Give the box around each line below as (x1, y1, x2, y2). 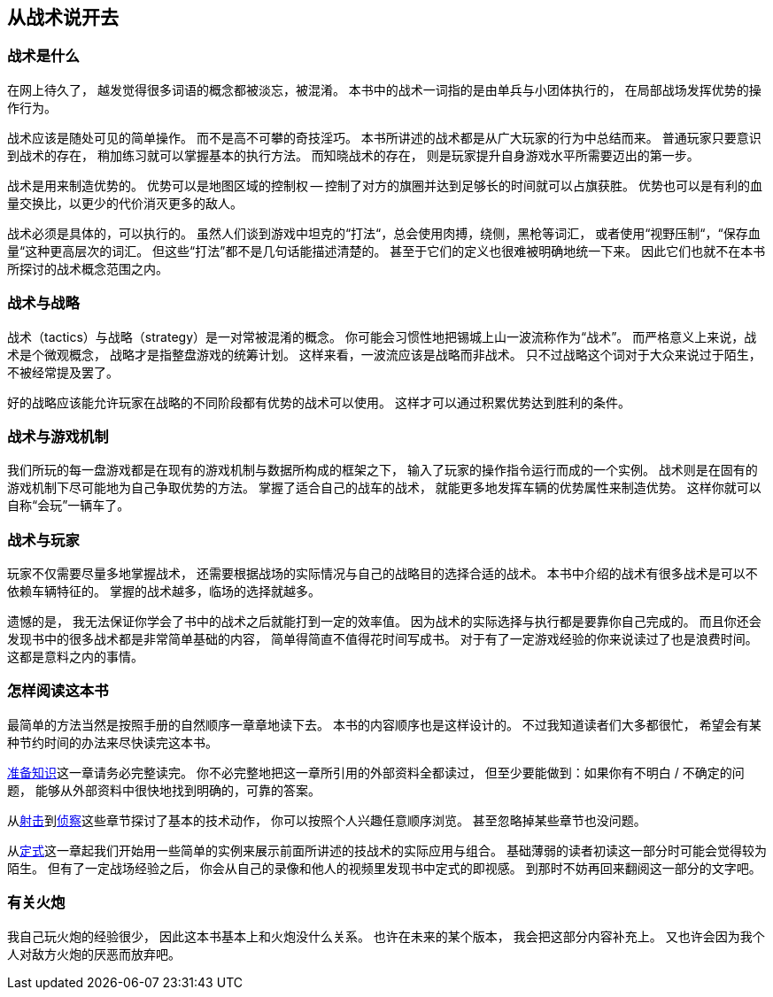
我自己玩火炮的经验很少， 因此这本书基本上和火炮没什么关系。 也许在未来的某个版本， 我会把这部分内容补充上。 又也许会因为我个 (7, 928, 765, 944)
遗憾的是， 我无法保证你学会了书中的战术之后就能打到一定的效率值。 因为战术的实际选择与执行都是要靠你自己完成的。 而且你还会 (7, 614, 761, 630)
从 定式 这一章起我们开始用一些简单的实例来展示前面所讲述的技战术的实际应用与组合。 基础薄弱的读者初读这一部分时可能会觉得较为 (7, 842, 767, 858)
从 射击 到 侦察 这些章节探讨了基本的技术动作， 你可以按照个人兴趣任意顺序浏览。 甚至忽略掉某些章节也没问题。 (7, 812, 646, 828)
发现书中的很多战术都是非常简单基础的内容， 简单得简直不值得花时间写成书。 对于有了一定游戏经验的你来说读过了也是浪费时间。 (7, 631, 758, 647)
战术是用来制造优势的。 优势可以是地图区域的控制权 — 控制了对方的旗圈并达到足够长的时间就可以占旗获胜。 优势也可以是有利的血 (7, 177, 762, 193)
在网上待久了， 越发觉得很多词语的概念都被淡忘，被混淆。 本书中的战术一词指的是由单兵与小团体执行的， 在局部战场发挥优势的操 (7, 81, 761, 97)
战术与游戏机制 (7, 427, 109, 445)
